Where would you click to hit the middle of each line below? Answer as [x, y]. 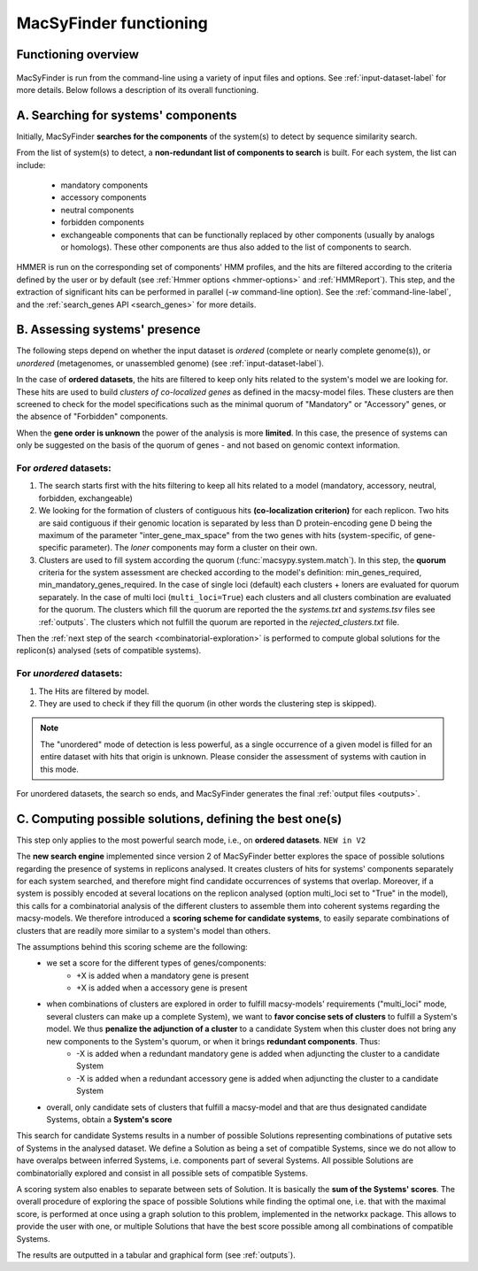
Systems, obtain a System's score [109, 1119]
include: [31, 165]
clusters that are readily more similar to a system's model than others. [143, 930]
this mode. [60, 769]
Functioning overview [77, 54]
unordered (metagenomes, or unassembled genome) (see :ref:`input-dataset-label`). [170, 363]
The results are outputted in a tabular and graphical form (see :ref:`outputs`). [156, 1255]
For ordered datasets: [64, 467]
